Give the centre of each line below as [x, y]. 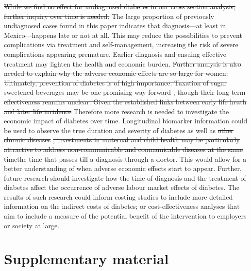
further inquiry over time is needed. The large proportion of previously [109, 16]
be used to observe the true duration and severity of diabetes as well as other [119, 130]
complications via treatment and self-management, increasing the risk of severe [121, 44]
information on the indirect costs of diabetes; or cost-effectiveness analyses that [122, 206]
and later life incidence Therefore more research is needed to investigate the [117, 111]
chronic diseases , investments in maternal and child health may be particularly [122, 140]
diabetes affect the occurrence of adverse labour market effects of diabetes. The [122, 187]
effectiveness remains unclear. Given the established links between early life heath [125, 101]
